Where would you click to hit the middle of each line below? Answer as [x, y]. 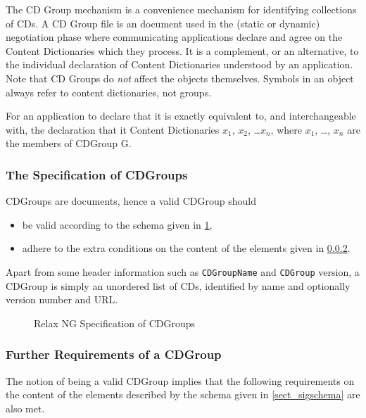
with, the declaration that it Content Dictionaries [113, 129]
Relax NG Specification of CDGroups [114, 323]
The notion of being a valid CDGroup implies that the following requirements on [180, 380]
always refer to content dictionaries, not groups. [109, 92]
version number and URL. [62, 299]
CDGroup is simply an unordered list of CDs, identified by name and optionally [178, 285]
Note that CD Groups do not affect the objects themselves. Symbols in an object [180, 78]
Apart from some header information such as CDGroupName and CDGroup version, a [183, 271]
